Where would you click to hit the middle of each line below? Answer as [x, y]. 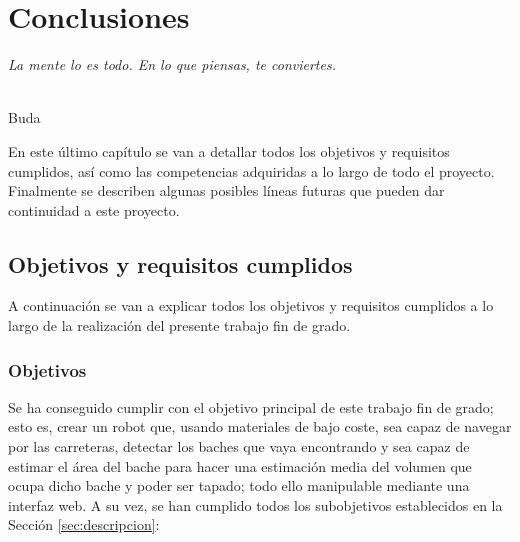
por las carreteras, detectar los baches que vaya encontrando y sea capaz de [239, 446]
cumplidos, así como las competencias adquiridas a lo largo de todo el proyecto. [251, 170]
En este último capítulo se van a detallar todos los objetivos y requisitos [229, 150]
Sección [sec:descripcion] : [84, 524]
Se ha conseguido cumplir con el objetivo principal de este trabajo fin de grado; [251, 406]
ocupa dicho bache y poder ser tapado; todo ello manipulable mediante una [239, 485]
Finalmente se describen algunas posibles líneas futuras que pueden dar [226, 190]
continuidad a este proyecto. [94, 209]
